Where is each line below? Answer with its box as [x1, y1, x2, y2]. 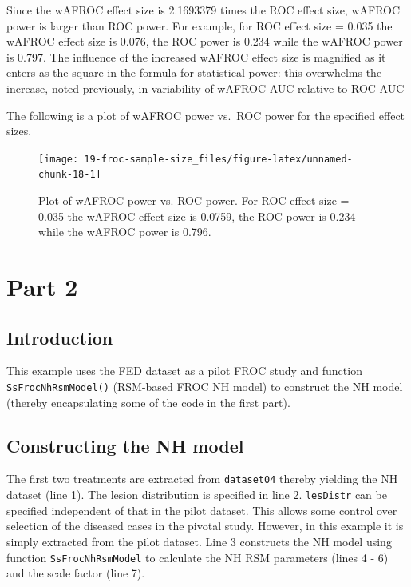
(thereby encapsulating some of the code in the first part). [6, 393, 290, 410]
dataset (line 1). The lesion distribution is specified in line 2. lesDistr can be [6, 486, 387, 503]
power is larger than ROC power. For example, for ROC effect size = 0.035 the [6, 17, 393, 34]
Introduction [6, 325, 113, 349]
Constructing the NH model [6, 433, 244, 457]
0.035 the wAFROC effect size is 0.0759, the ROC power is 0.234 [38, 207, 356, 224]
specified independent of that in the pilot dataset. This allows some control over [6, 501, 397, 518]
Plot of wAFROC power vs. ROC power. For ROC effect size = [38, 192, 350, 209]
